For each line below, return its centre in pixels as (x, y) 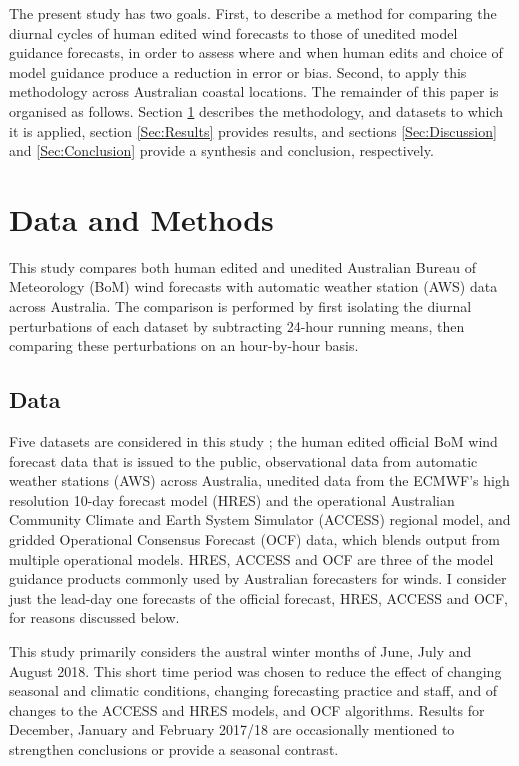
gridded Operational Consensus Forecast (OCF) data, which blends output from (254, 539)
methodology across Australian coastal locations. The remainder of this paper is (254, 91)
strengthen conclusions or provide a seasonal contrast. (174, 748)
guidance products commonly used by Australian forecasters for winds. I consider (258, 578)
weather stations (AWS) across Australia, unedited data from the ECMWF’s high (259, 480)
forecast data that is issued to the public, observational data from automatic (243, 460)
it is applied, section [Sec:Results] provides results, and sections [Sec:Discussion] (253, 130)
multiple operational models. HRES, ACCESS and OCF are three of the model (251, 558)
